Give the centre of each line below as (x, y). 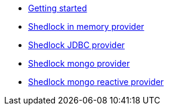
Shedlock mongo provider (79, 63)
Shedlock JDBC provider (76, 45)
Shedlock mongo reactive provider (96, 82)
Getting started (58, 8)
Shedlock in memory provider (86, 26)
